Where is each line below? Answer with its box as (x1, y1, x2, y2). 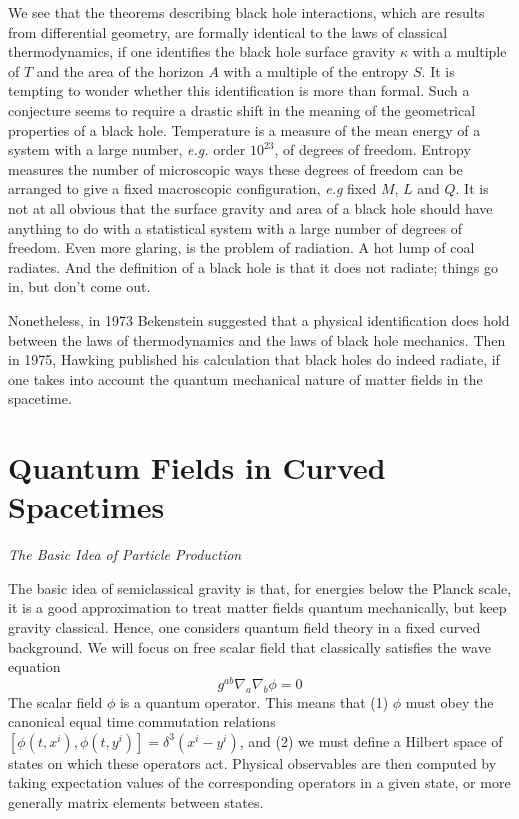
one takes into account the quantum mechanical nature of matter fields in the (8, 368, 483, 389)
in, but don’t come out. (8, 276, 151, 297)
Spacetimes (8, 486, 165, 527)
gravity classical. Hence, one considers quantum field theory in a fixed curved (8, 616, 481, 637)
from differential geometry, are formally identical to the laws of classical (8, 21, 448, 42)
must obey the (405, 691, 494, 712)
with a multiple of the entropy (223, 60, 409, 81)
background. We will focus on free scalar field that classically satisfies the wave (8, 636, 491, 657)
